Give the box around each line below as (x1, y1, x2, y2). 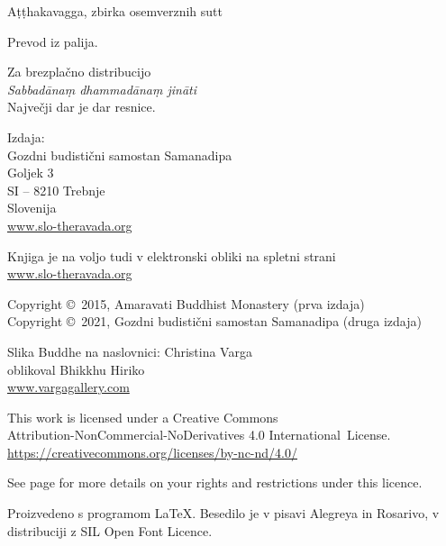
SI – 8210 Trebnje (7, 180, 105, 199)
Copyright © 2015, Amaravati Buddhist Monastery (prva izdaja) (7, 294, 365, 313)
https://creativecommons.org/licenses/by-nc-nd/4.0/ (7, 442, 297, 461)
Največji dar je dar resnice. (7, 97, 156, 116)
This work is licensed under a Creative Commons (7, 407, 278, 426)
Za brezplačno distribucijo (7, 62, 151, 81)
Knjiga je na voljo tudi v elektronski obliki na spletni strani (7, 246, 336, 265)
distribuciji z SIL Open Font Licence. (7, 521, 213, 540)
